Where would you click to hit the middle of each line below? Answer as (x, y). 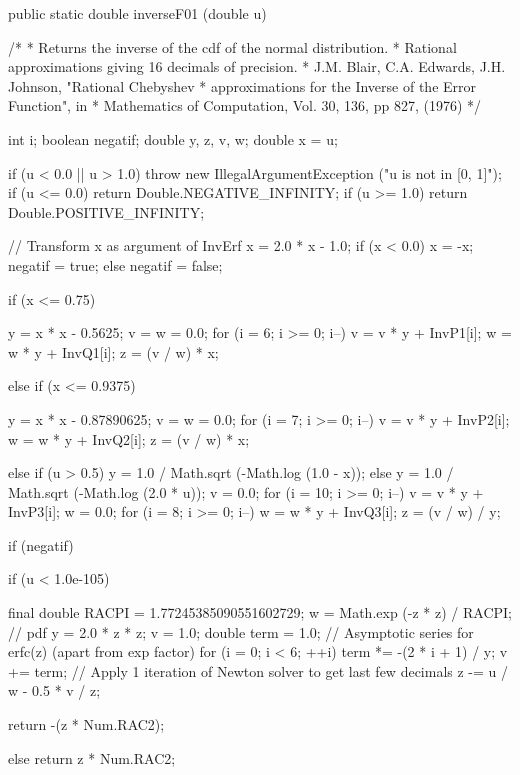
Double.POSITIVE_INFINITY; (106, 211)
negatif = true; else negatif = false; (115, 264)
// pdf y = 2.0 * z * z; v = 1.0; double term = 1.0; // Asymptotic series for (241, 631)
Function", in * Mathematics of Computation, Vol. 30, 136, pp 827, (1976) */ (244, 105)
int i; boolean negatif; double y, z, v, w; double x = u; (173, 138)
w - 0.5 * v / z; (54, 690)
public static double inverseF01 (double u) (137, 13)
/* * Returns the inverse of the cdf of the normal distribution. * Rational (232, 46)
